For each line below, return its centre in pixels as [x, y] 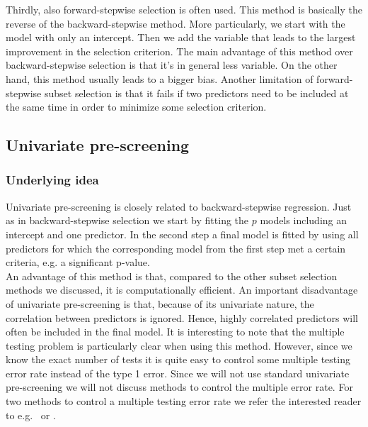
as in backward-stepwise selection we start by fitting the [127, 220]
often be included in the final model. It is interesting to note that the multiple [175, 332]
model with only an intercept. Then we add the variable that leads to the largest [181, 37]
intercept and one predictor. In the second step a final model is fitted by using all [182, 234]
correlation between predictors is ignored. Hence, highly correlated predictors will [182, 317]
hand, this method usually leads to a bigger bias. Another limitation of [160, 78]
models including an [304, 220]
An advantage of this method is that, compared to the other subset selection [172, 276]
